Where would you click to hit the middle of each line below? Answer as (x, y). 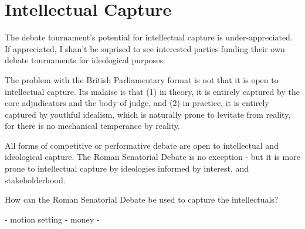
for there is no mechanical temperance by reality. (92, 126)
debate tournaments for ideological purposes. (85, 60)
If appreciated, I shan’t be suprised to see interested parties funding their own (145, 48)
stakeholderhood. (35, 180)
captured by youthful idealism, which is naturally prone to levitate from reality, (148, 114)
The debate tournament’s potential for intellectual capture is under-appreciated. (149, 37)
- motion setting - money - (52, 219)
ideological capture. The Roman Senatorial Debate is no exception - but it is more (152, 157)
